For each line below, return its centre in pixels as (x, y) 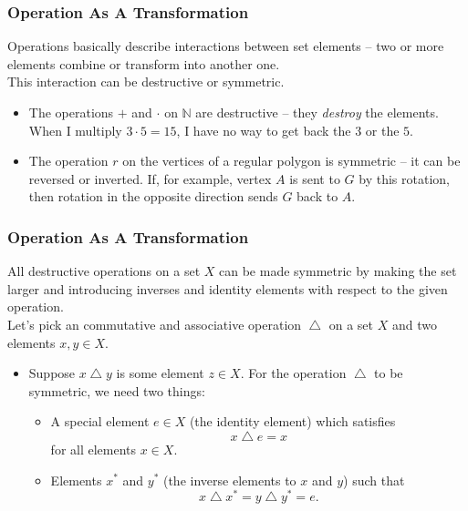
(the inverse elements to (229, 480)
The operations (71, 112)
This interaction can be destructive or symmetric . (146, 82)
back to (317, 196)
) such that (374, 480)
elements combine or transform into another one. (144, 63)
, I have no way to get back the (264, 130)
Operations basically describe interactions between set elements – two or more (226, 46)
